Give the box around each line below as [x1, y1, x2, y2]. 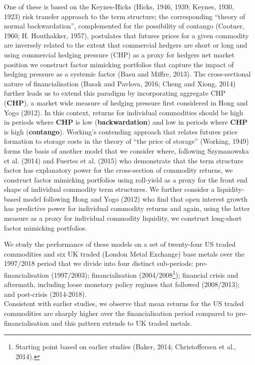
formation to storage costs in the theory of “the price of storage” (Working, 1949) [4, 136, 249, 146]
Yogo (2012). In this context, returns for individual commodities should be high [4, 107, 243, 117]
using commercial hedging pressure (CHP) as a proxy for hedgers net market [4, 49, 235, 59]
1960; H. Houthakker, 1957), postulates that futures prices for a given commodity [4, 30, 249, 40]
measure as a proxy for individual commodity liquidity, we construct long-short [4, 213, 242, 223]
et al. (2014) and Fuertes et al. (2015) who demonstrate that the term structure [4, 155, 244, 165]
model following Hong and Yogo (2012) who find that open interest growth [23, 193, 248, 204]
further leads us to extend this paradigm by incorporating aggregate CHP [4, 88, 226, 98]
